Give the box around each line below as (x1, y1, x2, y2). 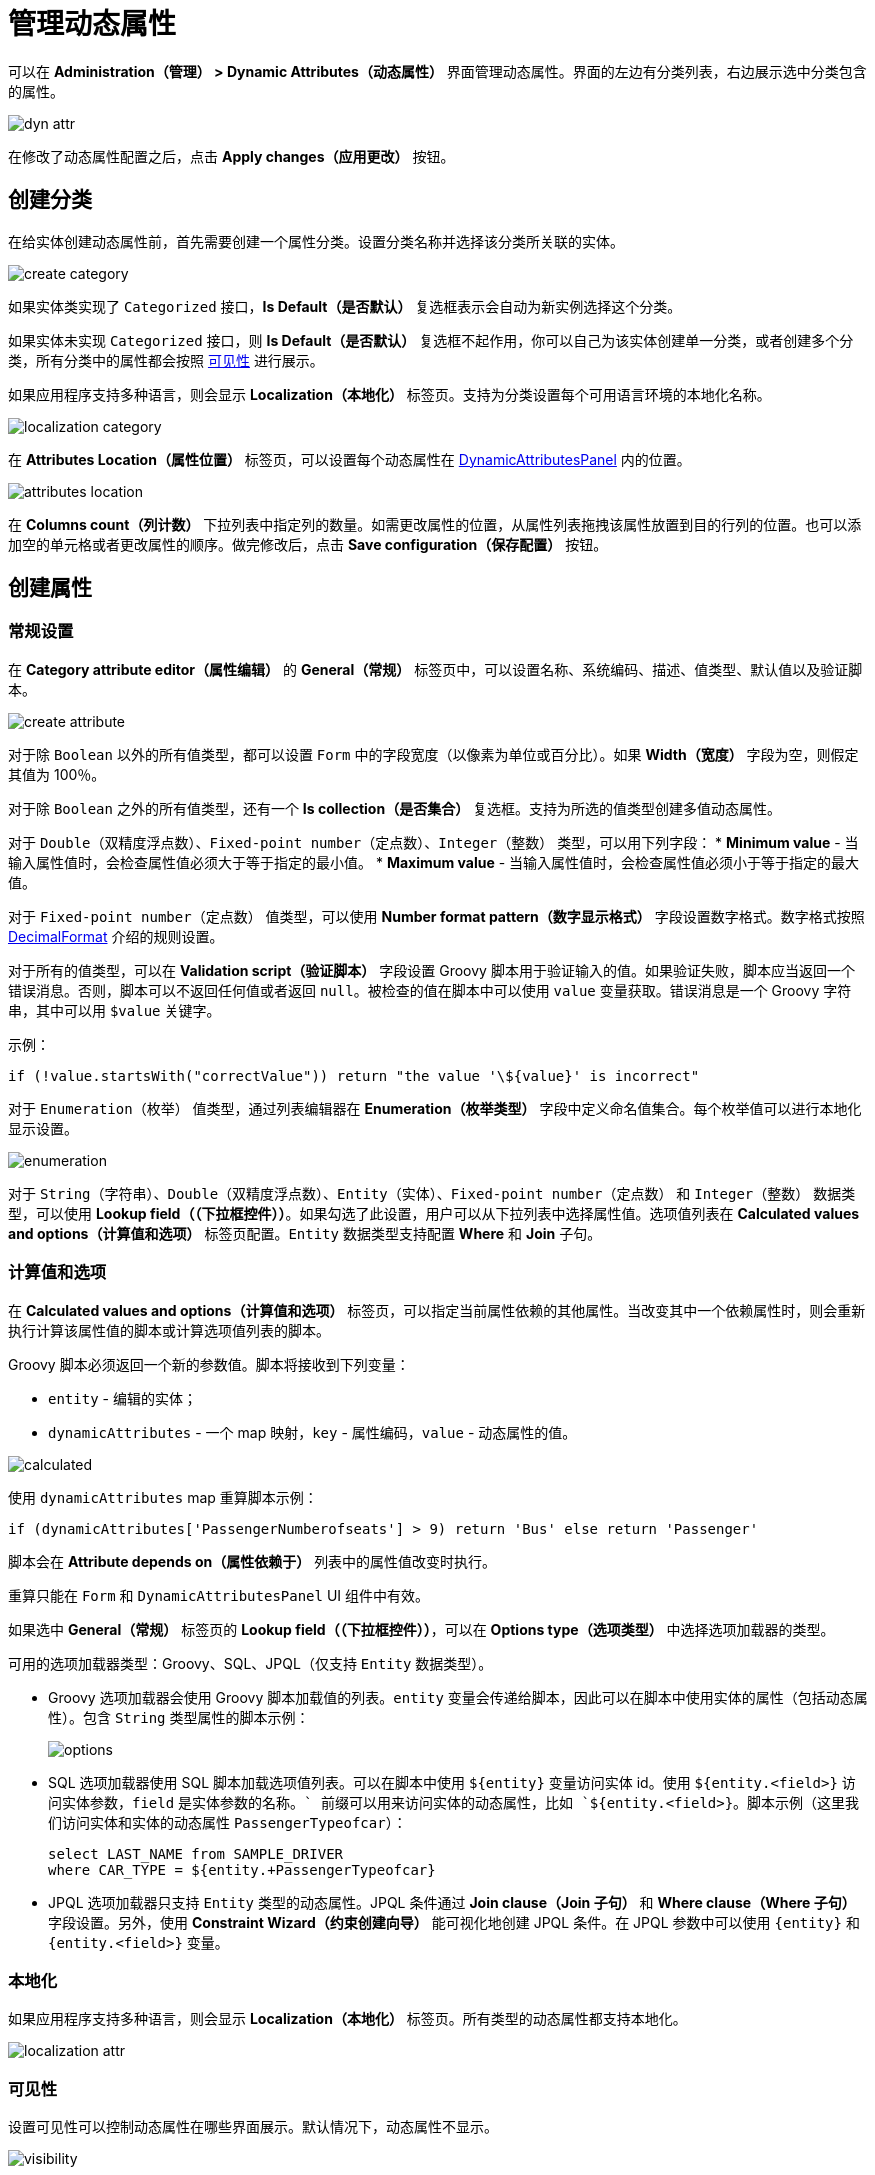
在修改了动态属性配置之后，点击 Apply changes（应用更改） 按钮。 (8, 147, 455, 165)
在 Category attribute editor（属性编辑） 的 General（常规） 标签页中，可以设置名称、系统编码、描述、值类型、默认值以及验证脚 (8, 660, 863, 678)
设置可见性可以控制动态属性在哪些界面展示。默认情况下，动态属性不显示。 (8, 2118, 498, 2136)
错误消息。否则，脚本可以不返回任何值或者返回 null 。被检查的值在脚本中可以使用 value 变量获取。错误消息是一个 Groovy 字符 (8, 981, 852, 999)
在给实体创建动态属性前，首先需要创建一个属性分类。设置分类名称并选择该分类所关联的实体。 (8, 232, 624, 250)
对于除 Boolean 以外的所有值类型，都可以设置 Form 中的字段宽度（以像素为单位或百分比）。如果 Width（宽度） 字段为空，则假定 (8, 745, 859, 763)
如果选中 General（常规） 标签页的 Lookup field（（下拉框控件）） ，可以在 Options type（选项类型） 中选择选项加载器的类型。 (8, 1620, 835, 1638)
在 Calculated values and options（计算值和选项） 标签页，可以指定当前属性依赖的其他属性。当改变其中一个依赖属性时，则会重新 (8, 1301, 866, 1319)
